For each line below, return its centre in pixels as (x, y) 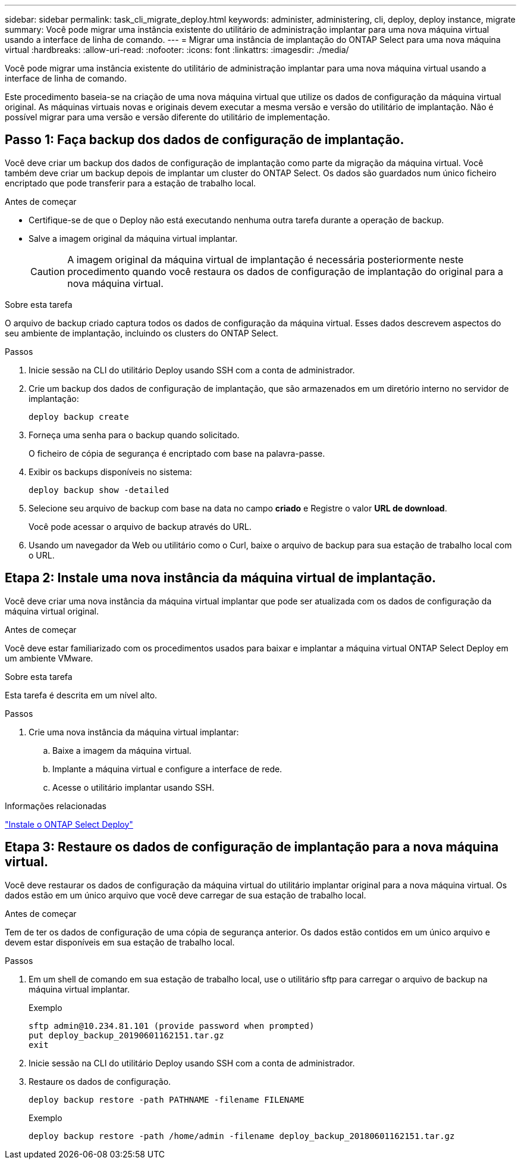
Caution (48, 271)
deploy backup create (79, 416)
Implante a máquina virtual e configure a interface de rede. (167, 769)
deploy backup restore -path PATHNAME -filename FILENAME (167, 1099)
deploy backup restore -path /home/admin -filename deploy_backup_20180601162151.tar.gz (242, 1136)
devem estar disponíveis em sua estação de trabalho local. (120, 942)
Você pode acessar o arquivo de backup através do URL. (140, 526)
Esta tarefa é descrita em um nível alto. (81, 695)
